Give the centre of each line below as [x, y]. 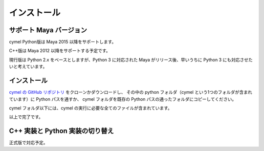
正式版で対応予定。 [28, 143]
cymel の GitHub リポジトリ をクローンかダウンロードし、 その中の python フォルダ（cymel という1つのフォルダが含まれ [131, 92]
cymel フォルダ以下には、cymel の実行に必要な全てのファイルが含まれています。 [90, 108]
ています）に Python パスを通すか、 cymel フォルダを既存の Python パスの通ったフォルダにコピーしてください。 [123, 99]
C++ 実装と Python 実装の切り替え [62, 131]
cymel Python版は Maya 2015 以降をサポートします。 [63, 42]
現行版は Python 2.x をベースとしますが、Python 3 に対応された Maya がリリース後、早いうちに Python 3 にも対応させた [131, 60]
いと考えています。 [28, 66]
